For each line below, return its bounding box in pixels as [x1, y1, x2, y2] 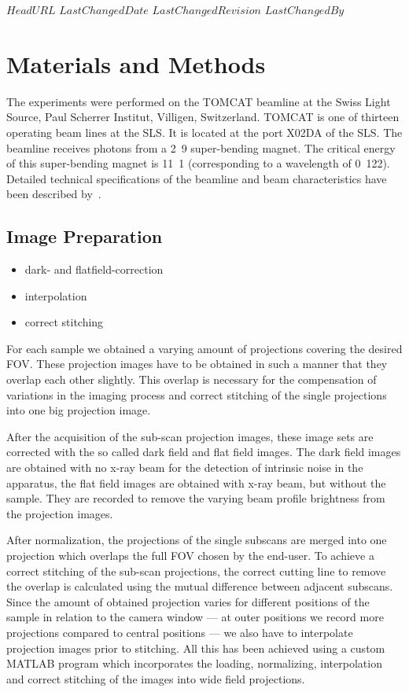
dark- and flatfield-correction [24, 261, 164, 278]
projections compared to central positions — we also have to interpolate [6, 624, 353, 640]
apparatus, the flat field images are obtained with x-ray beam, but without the [6, 474, 386, 491]
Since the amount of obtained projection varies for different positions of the [6, 593, 370, 609]
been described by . [6, 186, 101, 202]
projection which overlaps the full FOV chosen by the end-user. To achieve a [6, 547, 374, 563]
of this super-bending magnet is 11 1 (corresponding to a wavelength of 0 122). [6, 155, 390, 171]
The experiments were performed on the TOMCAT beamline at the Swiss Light [6, 93, 391, 109]
